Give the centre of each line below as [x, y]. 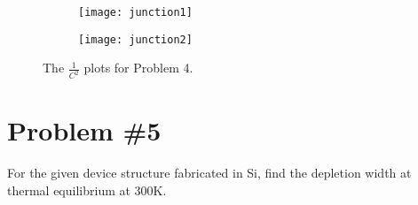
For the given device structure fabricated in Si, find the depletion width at [209, 173]
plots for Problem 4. [138, 68]
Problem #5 [84, 130]
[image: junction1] [135, 12]
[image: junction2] [135, 39]
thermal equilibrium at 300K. [87, 190]
